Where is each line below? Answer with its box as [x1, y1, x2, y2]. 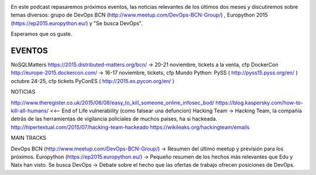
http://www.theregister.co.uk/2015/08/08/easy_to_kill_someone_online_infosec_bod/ [11, 99, 215, 106]
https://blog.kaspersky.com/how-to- [215, 99, 304, 106]
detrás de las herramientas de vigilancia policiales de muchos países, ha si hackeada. [11, 115, 218, 122]
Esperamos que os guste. [11, 30, 73, 37]
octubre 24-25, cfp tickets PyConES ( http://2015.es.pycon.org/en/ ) [11, 77, 175, 84]
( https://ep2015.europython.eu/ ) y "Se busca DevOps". [11, 19, 143, 26]
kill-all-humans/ [11, 107, 49, 114]
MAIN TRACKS [11, 135, 47, 142]
